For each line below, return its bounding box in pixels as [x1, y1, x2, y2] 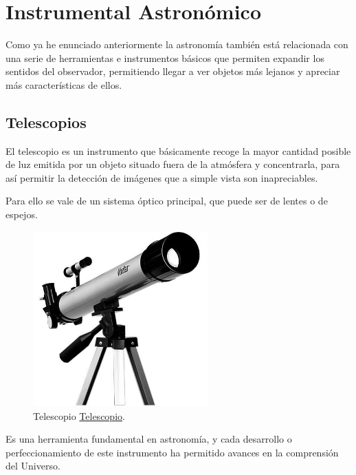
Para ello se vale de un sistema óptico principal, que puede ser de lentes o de [5, 193, 328, 208]
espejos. [5, 207, 38, 222]
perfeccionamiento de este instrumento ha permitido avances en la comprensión [5, 445, 339, 459]
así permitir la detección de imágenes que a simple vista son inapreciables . [5, 170, 318, 184]
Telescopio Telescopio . [33, 408, 125, 423]
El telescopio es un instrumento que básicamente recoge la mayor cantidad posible [5, 143, 351, 158]
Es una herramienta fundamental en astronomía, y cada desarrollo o [5, 432, 292, 446]
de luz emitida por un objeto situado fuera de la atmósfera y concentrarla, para [5, 157, 340, 171]
